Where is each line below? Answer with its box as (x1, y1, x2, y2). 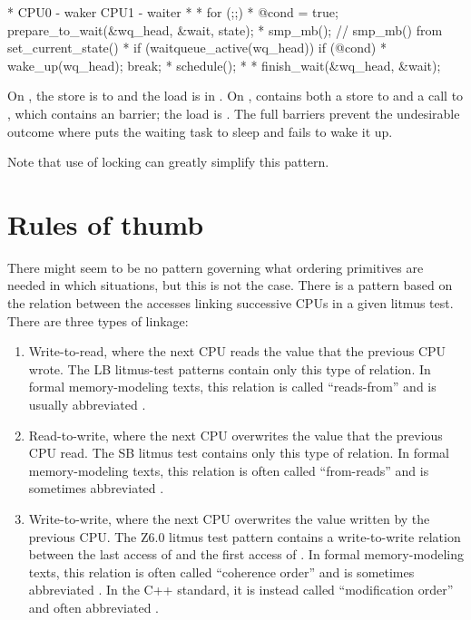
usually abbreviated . (28, 395, 146, 414)
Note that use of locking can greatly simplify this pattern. (7, 152, 329, 171)
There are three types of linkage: (7, 311, 189, 330)
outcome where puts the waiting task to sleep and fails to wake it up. (7, 121, 393, 140)
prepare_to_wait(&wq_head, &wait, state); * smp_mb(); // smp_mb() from (7, 20, 443, 39)
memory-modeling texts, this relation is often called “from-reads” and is (28, 460, 429, 480)
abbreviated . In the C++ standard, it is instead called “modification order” (28, 580, 454, 599)
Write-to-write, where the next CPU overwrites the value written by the (28, 509, 430, 528)
